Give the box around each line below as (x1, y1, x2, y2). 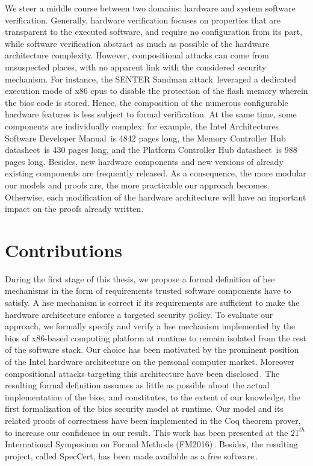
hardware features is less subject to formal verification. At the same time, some (5, 108, 297, 120)
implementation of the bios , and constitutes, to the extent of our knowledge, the (5, 390, 300, 403)
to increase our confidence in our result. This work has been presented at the (5, 426, 288, 438)
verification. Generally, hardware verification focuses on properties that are (5, 13, 281, 26)
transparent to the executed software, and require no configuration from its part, (5, 25, 303, 38)
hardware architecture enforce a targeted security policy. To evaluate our (5, 308, 273, 320)
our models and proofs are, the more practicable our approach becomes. (5, 178, 270, 191)
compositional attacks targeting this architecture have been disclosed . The (5, 367, 280, 379)
